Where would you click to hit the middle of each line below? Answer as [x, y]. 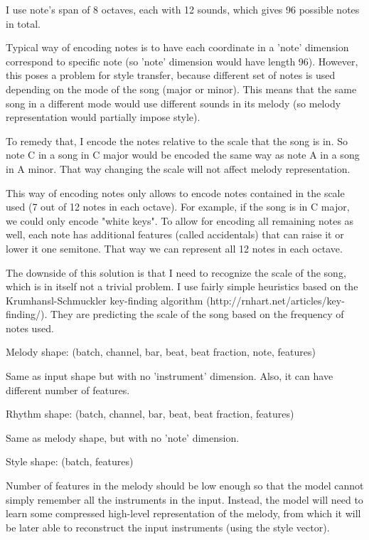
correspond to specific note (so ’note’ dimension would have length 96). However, [182, 61]
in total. [23, 23]
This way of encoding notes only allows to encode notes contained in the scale [175, 192]
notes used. [30, 328]
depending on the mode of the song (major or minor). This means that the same [181, 89]
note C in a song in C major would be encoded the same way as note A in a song [183, 155]
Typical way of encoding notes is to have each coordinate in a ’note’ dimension [177, 47]
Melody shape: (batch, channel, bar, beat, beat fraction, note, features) [161, 352]
